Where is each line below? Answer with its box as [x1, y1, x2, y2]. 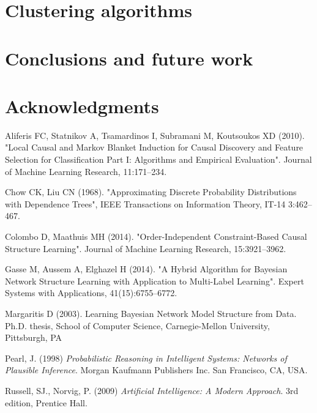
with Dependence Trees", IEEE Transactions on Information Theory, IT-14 [5, 197, 286, 210]
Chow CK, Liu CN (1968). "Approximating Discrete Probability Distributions [5, 185, 297, 198]
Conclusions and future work [5, 45, 253, 70]
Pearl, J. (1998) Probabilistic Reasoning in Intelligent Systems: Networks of [5, 351, 287, 364]
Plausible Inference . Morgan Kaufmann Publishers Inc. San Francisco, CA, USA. [5, 363, 308, 376]
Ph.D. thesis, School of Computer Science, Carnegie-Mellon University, [5, 319, 270, 332]
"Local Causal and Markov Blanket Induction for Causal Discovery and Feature [5, 141, 304, 154]
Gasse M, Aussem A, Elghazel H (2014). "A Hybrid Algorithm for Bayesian [5, 262, 288, 275]
